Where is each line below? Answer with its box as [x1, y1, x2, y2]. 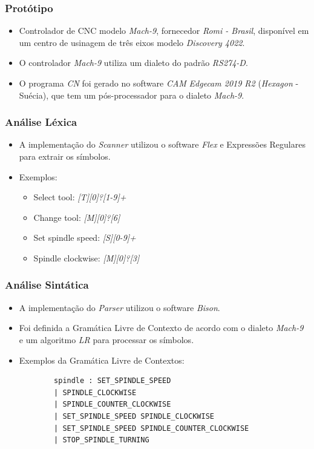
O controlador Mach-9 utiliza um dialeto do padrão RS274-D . [19, 56, 248, 69]
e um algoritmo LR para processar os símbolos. [19, 333, 194, 346]
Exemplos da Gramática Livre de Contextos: [19, 353, 185, 366]
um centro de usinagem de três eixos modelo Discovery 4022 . [19, 36, 245, 48]
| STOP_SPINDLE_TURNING [54, 436, 149, 445]
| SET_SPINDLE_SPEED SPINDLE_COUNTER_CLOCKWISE [54, 424, 249, 433]
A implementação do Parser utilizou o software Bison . [19, 301, 220, 313]
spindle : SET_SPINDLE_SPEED [54, 376, 171, 385]
